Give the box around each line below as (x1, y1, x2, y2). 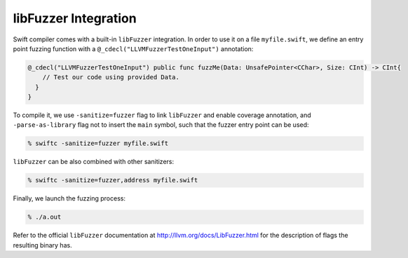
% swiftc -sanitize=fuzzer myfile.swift (27, 140, 168, 147)
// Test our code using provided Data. (42, 74, 180, 81)
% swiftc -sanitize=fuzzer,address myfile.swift (27, 176, 198, 184)
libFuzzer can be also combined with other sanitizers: (13, 158, 175, 166)
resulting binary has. (13, 240, 73, 249)
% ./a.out (27, 213, 62, 221)
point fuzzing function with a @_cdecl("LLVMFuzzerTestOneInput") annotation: (13, 44, 254, 53)
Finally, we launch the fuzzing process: (13, 194, 126, 203)
